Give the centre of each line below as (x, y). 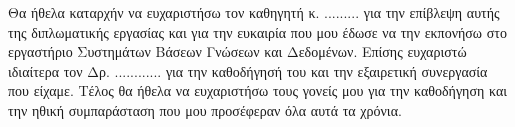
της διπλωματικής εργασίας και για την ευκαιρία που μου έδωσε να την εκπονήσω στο (257, 31)
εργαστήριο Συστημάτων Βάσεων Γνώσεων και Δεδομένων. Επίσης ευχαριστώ (237, 51)
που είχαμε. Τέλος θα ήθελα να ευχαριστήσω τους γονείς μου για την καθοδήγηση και (257, 90)
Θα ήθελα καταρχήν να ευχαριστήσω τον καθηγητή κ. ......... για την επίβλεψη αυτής (254, 12)
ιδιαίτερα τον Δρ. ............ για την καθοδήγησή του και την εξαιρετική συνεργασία (248, 70)
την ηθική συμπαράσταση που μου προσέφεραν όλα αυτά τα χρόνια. (205, 109)
